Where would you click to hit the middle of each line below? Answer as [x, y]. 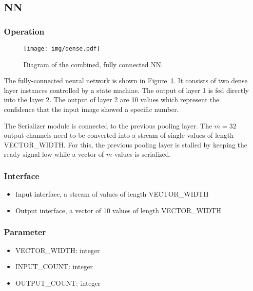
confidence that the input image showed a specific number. [91, 109]
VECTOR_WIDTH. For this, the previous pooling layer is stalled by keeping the [126, 144]
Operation [24, 31]
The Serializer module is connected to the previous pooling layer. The [108, 125]
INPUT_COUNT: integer [54, 266]
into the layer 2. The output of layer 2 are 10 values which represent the [112, 100]
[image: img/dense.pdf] [62, 49]
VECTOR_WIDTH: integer [58, 250]
